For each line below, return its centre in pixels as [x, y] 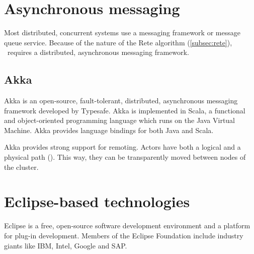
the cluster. [21, 167]
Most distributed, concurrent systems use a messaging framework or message [122, 33]
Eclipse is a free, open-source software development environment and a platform [127, 226]
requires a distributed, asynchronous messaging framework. [98, 52]
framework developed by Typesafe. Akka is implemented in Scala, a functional [125, 110]
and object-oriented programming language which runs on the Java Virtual [120, 120]
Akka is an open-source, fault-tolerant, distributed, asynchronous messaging [121, 101]
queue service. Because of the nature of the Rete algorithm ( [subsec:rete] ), [118, 42]
